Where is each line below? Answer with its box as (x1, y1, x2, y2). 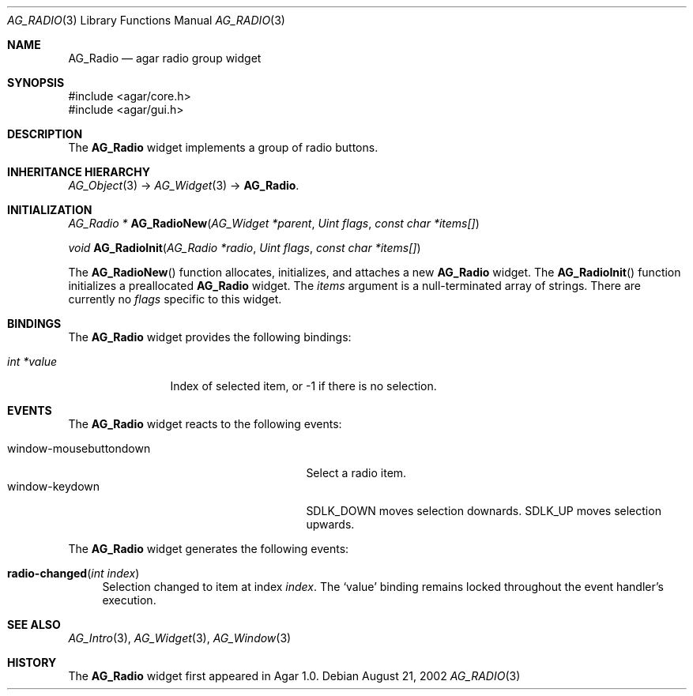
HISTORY (7, 656, 57, 669)
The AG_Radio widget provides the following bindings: (68, 330, 352, 344)
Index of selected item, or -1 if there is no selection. (170, 379, 437, 393)
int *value (7, 355, 58, 368)
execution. (102, 593, 156, 607)
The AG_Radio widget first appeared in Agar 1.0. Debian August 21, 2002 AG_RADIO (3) (68, 669, 521, 683)
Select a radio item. (306, 466, 407, 480)
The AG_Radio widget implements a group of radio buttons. (68, 141, 379, 154)
